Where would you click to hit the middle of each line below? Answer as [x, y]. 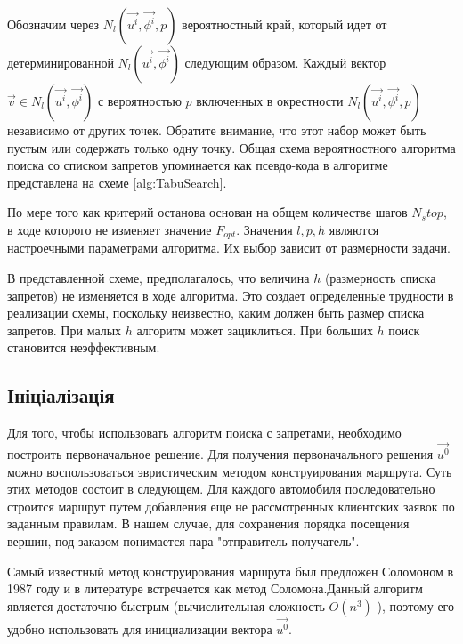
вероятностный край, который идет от [284, 24]
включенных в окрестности [270, 101]
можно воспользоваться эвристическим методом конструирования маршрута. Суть [230, 471]
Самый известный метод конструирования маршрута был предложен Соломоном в [231, 571]
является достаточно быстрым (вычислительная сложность [166, 605]
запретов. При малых [65, 330]
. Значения [264, 229]
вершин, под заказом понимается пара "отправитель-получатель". [183, 541]
